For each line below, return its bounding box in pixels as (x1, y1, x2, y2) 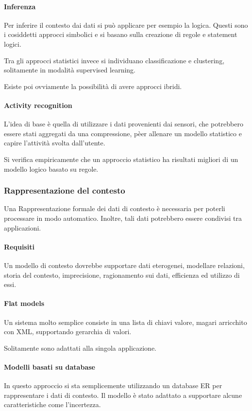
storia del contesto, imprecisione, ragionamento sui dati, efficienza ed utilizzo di (4, 269, 240, 280)
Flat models (4, 298, 45, 308)
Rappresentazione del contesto (4, 184, 125, 197)
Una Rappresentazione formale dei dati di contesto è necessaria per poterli (4, 203, 225, 214)
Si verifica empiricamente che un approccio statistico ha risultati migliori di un (4, 154, 238, 164)
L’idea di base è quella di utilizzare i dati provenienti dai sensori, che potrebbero (4, 119, 243, 129)
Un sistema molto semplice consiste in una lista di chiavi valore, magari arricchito (4, 317, 247, 327)
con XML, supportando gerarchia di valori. (4, 326, 132, 337)
